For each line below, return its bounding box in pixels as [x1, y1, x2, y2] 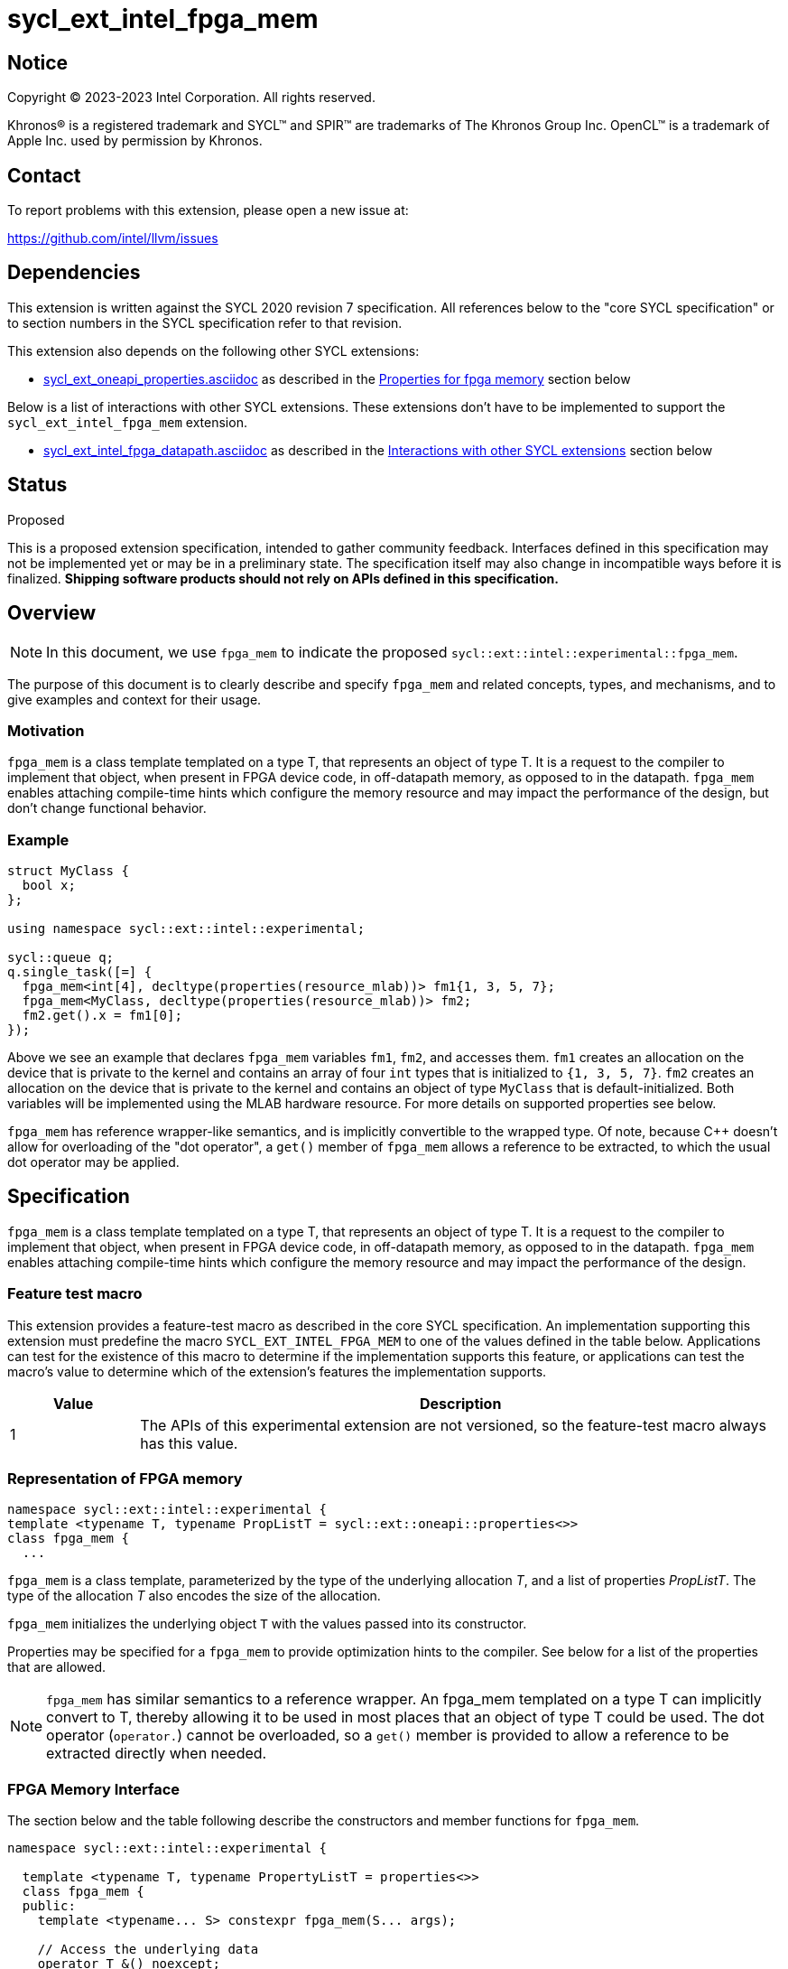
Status [7, 473, 68, 497]
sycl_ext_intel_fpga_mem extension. [7, 414, 247, 430]
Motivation [7, 721, 85, 740]
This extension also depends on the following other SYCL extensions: [7, 342, 420, 359]
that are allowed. [7, 1659, 106, 1675]
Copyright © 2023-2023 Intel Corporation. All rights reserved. [7, 89, 375, 106]
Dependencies [7, 261, 141, 285]
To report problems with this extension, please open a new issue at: [7, 202, 409, 219]
